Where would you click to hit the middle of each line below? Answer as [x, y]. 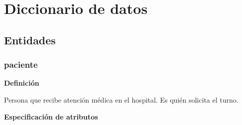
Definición [22, 83]
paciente [21, 64]
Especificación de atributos [51, 116]
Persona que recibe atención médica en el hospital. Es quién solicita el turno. [121, 99]
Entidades [30, 40]
